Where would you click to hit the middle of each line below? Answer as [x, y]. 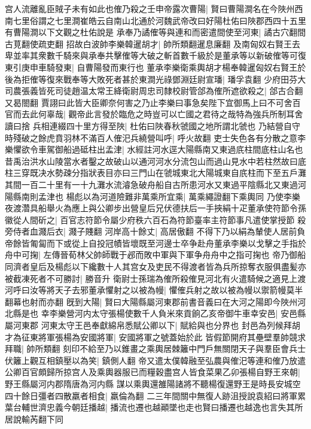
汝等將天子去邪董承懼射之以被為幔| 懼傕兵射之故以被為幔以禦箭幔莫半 [166, 290]
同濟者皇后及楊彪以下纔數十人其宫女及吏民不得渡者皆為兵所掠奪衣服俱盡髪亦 [155, 267]
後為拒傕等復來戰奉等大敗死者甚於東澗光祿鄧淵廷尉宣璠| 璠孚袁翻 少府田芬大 [155, 79]
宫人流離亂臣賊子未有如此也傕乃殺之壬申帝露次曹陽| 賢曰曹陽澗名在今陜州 [150, 8]
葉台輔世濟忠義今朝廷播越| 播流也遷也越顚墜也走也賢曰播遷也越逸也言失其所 [154, 407]
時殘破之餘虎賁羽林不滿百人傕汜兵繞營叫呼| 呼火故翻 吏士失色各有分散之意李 [155, 137]
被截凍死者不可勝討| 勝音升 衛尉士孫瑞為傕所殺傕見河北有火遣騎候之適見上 [151, 278]
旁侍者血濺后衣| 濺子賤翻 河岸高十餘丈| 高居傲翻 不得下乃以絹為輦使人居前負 [155, 231]
